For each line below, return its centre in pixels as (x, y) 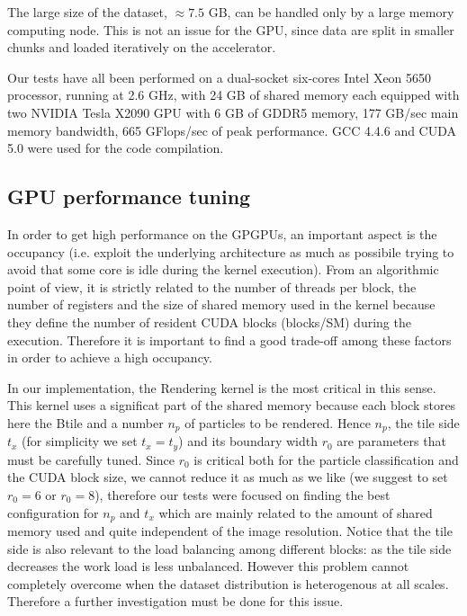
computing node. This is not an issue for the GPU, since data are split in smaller (231, 29)
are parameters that (391, 441)
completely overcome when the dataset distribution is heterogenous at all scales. (228, 583)
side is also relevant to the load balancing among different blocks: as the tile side (229, 548)
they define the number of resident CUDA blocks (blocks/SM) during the (209, 321)
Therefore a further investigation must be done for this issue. (175, 601)
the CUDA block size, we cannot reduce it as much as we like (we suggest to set (228, 477)
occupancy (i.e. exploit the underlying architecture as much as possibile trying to (231, 251)
